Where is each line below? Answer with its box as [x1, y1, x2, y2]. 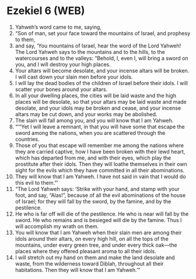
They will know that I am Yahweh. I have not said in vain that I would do [15, 173, 186, 180]
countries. [15, 135, 40, 142]
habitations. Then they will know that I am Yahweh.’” [15, 266, 141, 273]
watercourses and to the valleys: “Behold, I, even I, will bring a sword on [15, 55, 188, 62]
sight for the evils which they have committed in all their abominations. [15, 166, 185, 173]
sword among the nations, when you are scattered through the [15, 129, 166, 136]
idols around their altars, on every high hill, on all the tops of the [15, 235, 169, 242]
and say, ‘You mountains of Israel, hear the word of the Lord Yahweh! [15, 42, 181, 49]
